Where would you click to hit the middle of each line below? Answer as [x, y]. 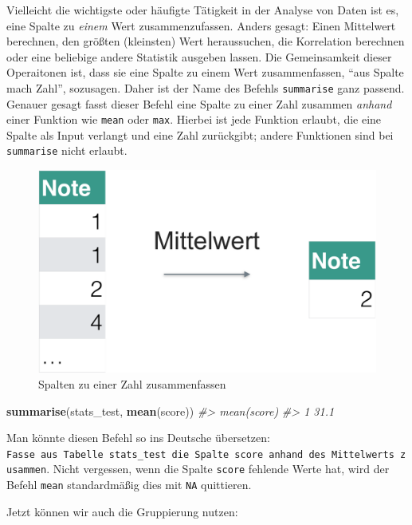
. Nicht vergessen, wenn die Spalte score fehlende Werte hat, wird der [218, 469]
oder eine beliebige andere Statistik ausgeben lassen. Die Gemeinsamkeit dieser [199, 56]
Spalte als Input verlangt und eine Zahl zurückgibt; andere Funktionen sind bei [200, 134]
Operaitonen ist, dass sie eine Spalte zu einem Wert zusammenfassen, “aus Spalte [205, 72]
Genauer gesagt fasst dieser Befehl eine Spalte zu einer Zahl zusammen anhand [199, 103]
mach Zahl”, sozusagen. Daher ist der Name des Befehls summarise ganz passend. [206, 87]
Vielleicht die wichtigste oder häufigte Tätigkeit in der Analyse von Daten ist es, [203, 10]
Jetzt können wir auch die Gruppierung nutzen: [122, 511]
